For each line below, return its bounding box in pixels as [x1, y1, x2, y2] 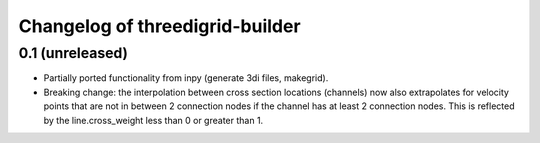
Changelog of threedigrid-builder [18, 15, 301, 37]
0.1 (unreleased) [18, 44, 129, 62]
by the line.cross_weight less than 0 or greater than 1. [43, 114, 264, 126]
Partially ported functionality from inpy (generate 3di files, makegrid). [43, 72, 329, 84]
